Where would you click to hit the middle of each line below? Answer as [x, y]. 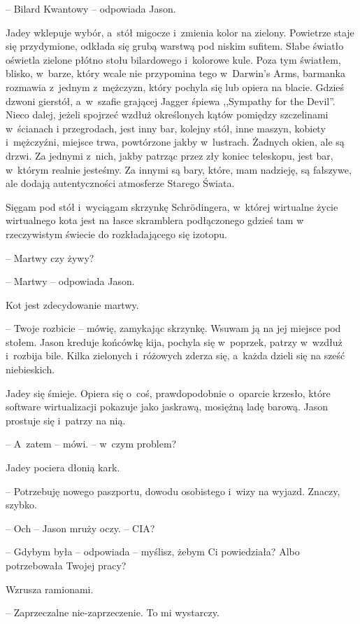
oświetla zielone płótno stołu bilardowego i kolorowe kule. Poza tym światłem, [173, 59]
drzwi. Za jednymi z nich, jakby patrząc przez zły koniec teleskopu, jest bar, [170, 155]
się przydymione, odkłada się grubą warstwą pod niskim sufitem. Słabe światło [175, 46]
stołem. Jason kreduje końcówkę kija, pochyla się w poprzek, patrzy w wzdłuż [174, 341]
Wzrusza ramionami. [50, 589]
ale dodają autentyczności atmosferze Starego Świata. [120, 183]
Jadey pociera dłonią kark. [63, 467]
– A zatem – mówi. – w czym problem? [91, 444]
